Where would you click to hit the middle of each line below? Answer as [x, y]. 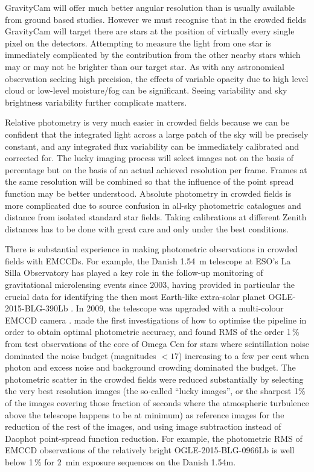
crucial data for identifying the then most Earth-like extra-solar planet [135, 296]
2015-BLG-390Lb [37, 308]
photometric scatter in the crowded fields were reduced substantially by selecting [154, 379]
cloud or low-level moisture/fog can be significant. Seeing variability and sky [146, 90]
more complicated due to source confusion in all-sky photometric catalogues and [153, 205]
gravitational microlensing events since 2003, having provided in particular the [150, 285]
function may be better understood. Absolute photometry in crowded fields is [148, 193]
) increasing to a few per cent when [244, 355]
